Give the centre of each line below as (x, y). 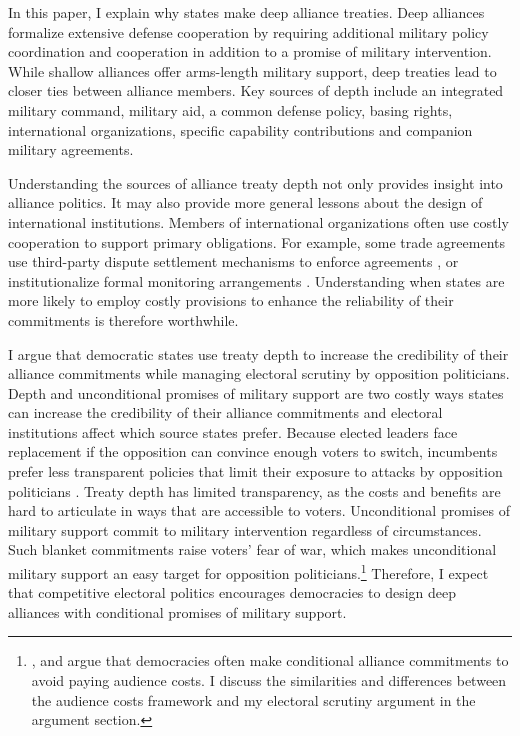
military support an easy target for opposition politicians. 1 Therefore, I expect (248, 571)
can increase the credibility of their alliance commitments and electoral (225, 412)
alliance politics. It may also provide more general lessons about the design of (245, 202)
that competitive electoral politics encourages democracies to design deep (232, 592)
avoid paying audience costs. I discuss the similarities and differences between (269, 680)
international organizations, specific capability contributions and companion (240, 129)
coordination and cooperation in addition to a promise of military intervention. (250, 51)
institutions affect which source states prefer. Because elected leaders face (233, 431)
